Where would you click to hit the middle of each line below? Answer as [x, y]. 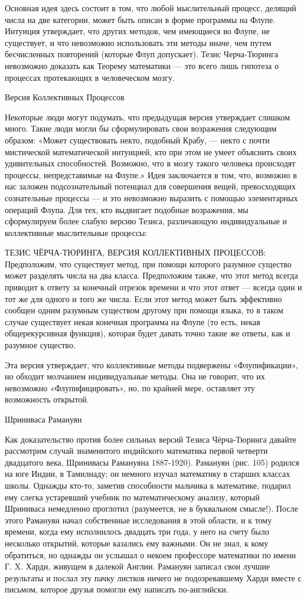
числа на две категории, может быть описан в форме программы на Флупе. [140, 19]
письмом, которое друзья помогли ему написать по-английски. [117, 589]
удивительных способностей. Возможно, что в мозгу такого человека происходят [150, 163]
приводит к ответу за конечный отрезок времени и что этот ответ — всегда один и [153, 287]
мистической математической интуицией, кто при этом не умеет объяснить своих [151, 151]
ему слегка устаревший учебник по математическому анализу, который [132, 497]
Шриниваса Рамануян [43, 419]
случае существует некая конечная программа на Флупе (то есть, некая [133, 321]
